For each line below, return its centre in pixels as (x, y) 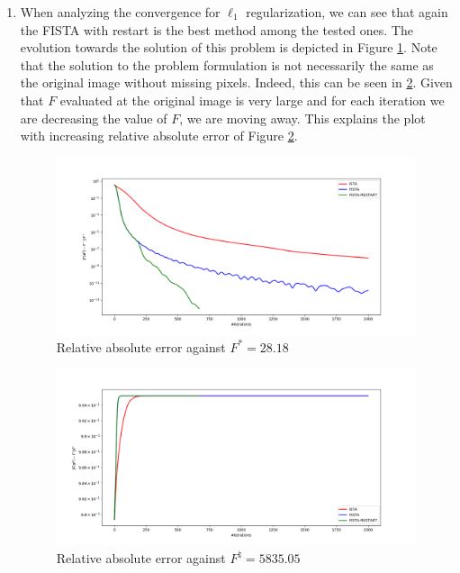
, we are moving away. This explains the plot (302, 118)
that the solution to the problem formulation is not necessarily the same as (227, 64)
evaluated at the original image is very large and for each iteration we (252, 100)
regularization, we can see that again (347, 12)
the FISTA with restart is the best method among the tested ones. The (216, 29)
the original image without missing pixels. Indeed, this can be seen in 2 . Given (236, 82)
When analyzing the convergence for (120, 12)
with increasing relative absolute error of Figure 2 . (159, 136)
